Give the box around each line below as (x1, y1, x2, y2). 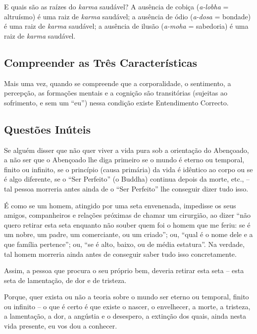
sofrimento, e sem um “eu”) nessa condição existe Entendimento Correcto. (4, 97, 229, 107)
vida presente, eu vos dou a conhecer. (4, 321, 117, 331)
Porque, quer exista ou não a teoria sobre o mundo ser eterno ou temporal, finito (4, 291, 249, 302)
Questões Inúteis (4, 121, 91, 137)
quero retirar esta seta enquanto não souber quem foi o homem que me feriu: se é (4, 219, 251, 230)
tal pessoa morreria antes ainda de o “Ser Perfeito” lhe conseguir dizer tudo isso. (4, 183, 249, 193)
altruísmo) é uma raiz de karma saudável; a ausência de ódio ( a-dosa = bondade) (4, 11, 251, 21)
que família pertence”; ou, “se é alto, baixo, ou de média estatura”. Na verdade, (4, 239, 245, 249)
